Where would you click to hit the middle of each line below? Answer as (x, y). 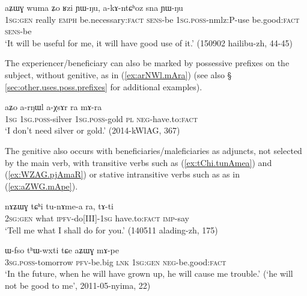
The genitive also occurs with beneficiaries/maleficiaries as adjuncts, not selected (153, 150)
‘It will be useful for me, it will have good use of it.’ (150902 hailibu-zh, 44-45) (149, 42)
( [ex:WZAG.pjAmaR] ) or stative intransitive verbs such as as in (122, 174)
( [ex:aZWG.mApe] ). (41, 186)
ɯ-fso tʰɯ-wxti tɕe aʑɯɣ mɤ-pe (62, 250)
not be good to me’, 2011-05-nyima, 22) (78, 285)
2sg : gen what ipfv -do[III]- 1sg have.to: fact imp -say (97, 217)
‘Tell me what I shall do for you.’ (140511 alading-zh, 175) (111, 230)
